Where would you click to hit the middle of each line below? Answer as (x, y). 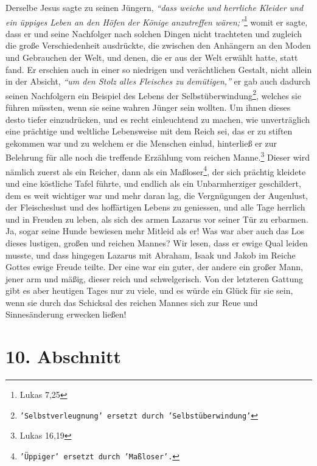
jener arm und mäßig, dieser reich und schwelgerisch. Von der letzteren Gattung (155, 278)
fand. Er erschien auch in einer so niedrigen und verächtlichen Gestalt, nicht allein (159, 69)
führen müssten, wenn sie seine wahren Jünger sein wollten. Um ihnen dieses (148, 107)
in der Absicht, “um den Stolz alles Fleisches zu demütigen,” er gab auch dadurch (158, 81)
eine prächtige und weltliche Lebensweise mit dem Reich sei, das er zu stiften (149, 131)
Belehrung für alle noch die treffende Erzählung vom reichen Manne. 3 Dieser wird (158, 156)
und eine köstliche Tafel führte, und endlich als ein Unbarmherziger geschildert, (153, 183)
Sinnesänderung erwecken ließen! (66, 314)
